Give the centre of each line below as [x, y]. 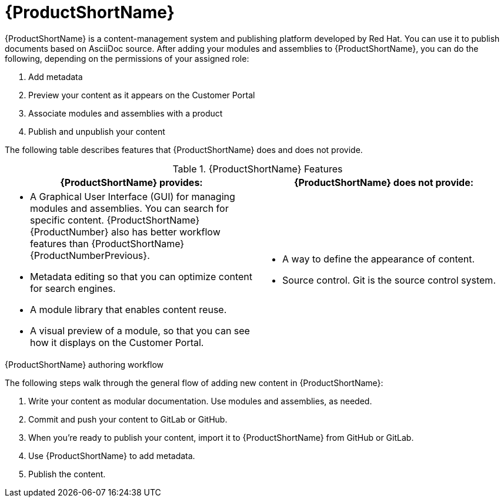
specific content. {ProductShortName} [115, 220]
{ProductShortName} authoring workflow [84, 364]
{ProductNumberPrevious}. [90, 255]
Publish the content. [67, 474]
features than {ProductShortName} [107, 243]
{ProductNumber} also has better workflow [125, 232]
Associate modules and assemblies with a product [126, 113]
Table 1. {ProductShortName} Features [258, 169]
